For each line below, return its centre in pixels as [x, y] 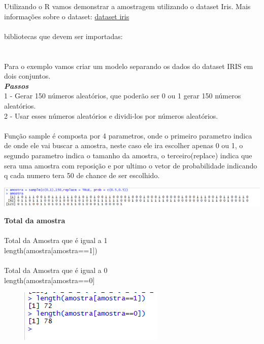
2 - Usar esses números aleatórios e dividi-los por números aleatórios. [111, 115]
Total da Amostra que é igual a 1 [56, 240]
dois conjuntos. [27, 76]
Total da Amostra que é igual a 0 [56, 270]
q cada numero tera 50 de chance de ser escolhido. [82, 175]
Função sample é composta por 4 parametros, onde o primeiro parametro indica [128, 135]
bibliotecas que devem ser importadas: [63, 36]
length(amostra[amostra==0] [49, 280]
